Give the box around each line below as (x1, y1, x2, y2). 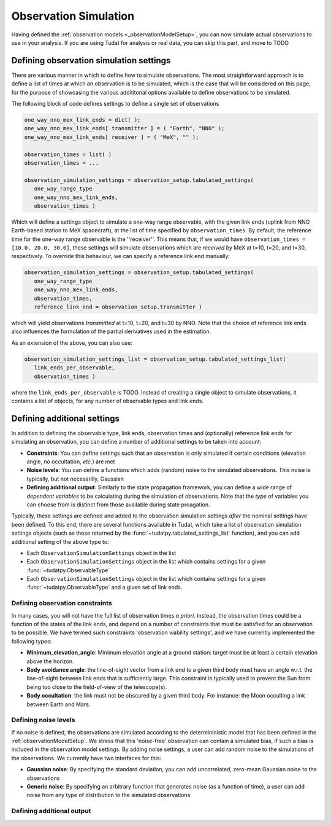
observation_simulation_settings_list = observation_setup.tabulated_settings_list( (24, 355, 286, 363)
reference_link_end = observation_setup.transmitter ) (34, 304, 202, 310)
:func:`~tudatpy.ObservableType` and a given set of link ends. (26, 584, 183, 591)
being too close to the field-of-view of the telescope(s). (26, 683, 167, 691)
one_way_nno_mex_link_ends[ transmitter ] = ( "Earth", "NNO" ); (24, 125, 225, 132)
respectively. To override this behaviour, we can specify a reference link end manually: (11, 253, 230, 260)
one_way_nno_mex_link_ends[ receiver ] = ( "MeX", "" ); (24, 133, 199, 141)
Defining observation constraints (11, 599, 113, 608)
